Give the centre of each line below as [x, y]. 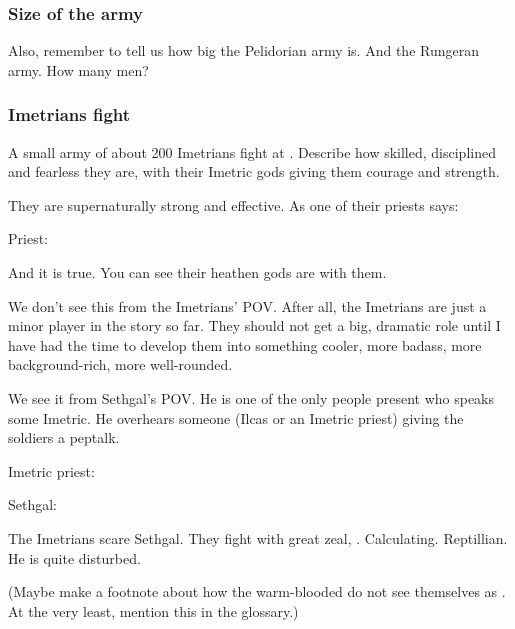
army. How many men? [78, 69]
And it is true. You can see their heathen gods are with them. [197, 272]
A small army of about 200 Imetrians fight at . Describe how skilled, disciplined [252, 151]
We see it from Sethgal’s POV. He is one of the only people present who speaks [251, 397]
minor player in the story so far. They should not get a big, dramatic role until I [254, 325]
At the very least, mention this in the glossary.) [153, 610]
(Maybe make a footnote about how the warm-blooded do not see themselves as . [257, 591]
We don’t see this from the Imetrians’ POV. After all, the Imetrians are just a [247, 305]
